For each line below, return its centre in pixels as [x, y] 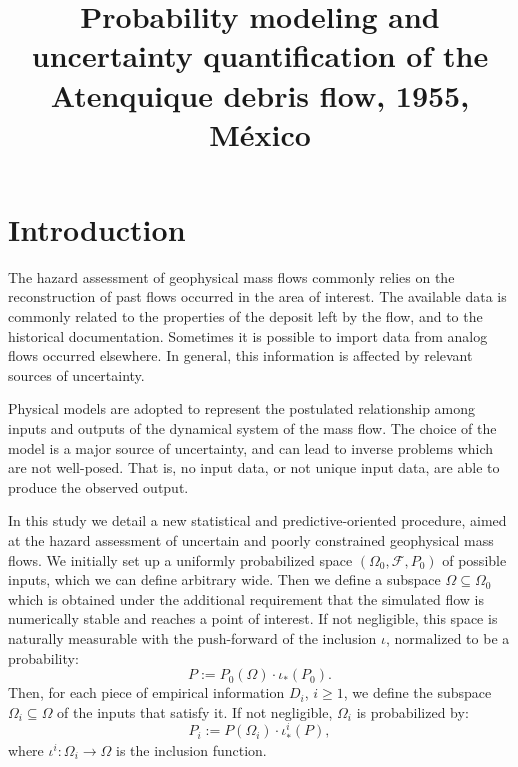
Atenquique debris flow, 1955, [260, 94]
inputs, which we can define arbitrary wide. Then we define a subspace [224, 579]
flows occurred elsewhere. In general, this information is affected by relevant [240, 355]
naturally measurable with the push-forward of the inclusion [192, 637]
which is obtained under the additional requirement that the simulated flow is [246, 598]
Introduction [97, 228]
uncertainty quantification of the [260, 55]
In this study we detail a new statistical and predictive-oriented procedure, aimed [257, 520]
